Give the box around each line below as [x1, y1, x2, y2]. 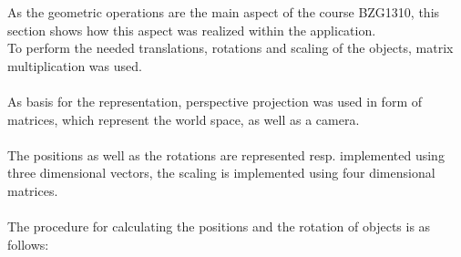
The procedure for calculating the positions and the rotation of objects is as [7, 217, 431, 236]
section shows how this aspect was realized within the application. [7, 20, 376, 39]
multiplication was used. [7, 56, 142, 75]
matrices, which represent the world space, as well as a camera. [7, 109, 360, 128]
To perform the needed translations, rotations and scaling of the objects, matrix [7, 38, 454, 57]
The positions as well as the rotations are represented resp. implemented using [7, 145, 445, 164]
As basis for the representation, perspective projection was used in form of [7, 91, 422, 110]
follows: [7, 234, 49, 253]
